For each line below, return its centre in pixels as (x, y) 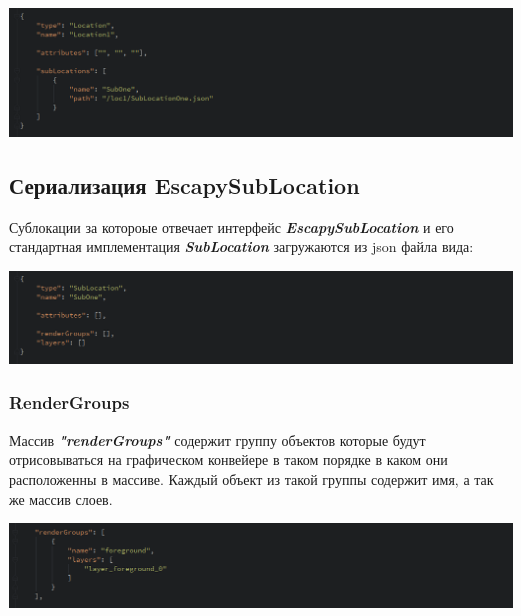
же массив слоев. (61, 498)
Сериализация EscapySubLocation (184, 184)
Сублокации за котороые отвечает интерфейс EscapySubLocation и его (231, 226)
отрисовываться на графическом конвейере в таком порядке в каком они (228, 459)
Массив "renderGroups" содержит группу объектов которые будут (217, 439)
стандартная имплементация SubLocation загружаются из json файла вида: (241, 246)
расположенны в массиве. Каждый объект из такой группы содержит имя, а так (251, 478)
